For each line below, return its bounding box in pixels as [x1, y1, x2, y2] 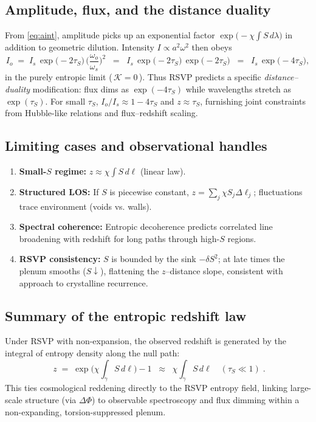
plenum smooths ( [19, 265, 86, 277]
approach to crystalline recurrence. [19, 276, 148, 289]
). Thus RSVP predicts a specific [139, 71, 261, 83]
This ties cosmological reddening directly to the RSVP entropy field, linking [5, 381, 288, 394]
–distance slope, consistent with [165, 265, 283, 277]
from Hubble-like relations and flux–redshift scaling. [5, 106, 198, 119]
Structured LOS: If [19, 185, 99, 198]
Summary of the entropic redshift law [5, 306, 247, 325]
